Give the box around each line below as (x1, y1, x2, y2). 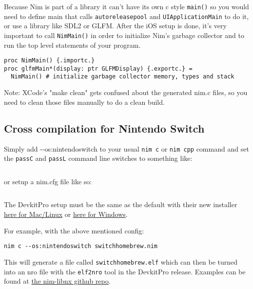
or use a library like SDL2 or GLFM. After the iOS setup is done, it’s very (4, 20, 227, 31)
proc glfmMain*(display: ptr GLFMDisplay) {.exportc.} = (4, 65, 193, 72)
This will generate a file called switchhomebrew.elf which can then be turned (4, 256, 238, 267)
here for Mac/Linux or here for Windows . (4, 209, 128, 219)
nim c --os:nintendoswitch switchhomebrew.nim (4, 243, 157, 250)
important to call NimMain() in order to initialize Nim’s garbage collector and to (4, 30, 244, 40)
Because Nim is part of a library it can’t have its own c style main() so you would (4, 1, 249, 11)
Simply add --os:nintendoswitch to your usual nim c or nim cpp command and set (4, 143, 249, 154)
